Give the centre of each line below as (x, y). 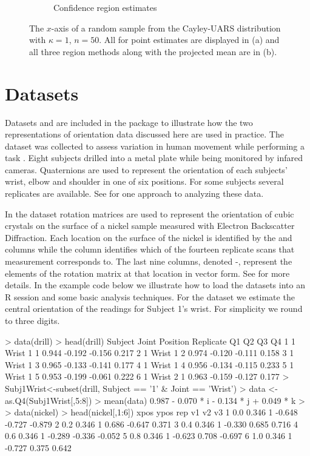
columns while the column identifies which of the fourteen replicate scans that (150, 249)
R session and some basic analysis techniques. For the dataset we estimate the (150, 296)
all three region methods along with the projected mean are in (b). (153, 51)
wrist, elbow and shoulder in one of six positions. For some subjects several (144, 181)
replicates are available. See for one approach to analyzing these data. (134, 193)
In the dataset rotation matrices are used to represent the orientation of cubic (150, 213)
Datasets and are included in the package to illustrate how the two (129, 122)
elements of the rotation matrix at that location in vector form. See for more (147, 273)
